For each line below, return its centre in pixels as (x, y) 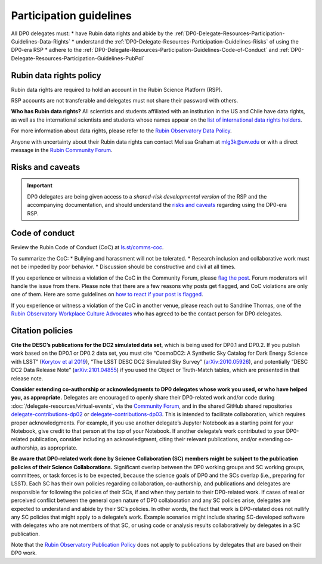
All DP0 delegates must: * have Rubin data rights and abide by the (92, 33)
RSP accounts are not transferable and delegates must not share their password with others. (125, 101)
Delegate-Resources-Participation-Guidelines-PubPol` (78, 58)
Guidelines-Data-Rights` (41, 41)
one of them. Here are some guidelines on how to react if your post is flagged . (107, 295)
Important (40, 185)
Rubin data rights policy (56, 75)
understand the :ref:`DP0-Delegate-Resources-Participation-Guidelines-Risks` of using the (187, 41)
